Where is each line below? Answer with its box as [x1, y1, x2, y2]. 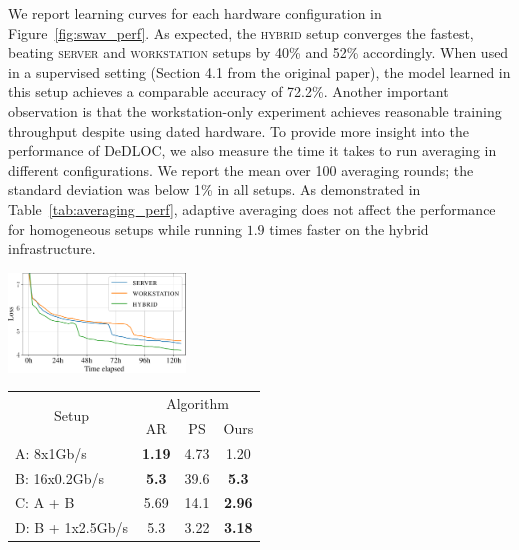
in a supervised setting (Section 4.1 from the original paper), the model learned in [8, 61, 511, 82]
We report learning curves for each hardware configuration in [8, 3, 382, 23]
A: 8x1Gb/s [15, 442, 87, 463]
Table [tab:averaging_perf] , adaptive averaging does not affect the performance [8, 198, 496, 219]
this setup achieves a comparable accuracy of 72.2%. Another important [8, 81, 449, 102]
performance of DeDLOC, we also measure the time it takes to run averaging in [8, 140, 497, 161]
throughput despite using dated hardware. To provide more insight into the [8, 120, 469, 141]
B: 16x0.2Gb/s [15, 467, 105, 488]
